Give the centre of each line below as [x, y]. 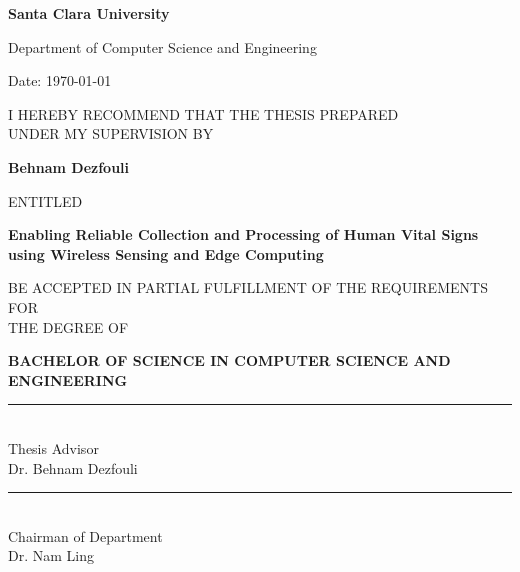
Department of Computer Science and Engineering [162, 46]
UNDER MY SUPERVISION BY [111, 133]
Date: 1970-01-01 [60, 80]
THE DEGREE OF [68, 326]
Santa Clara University [89, 13]
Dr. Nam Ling [51, 555]
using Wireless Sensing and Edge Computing [166, 253]
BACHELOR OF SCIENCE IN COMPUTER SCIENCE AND [229, 360]
